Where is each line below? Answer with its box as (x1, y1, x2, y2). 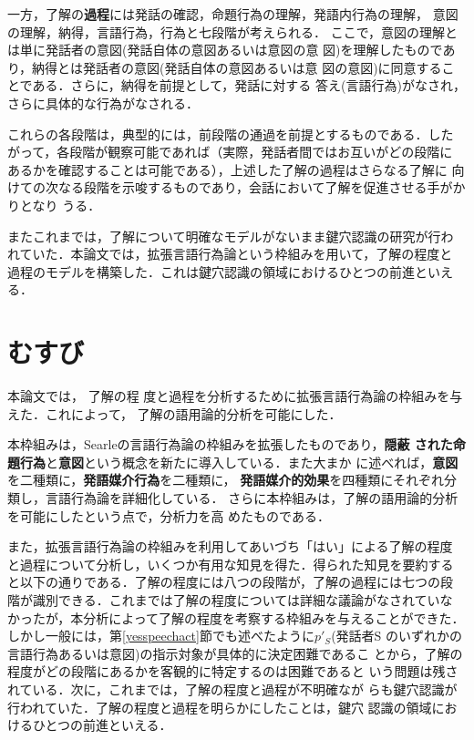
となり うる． (19, 195, 101, 214)
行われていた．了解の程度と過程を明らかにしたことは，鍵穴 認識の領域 (7, 697, 432, 716)
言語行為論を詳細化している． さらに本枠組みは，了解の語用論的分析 (45, 488, 459, 507)
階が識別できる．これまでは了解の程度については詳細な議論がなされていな (7, 590, 453, 609)
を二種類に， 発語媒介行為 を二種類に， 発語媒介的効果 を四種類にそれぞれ (7, 470, 445, 489)
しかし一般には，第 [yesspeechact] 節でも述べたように (7, 626, 314, 645)
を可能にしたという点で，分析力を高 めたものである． (7, 506, 330, 525)
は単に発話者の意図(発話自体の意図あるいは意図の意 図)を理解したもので (7, 40, 443, 59)
